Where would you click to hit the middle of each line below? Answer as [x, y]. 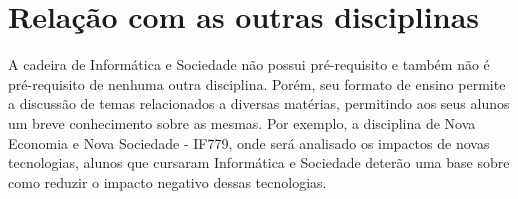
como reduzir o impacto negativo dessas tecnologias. [167, 181]
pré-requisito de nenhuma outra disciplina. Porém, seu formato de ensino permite [257, 83]
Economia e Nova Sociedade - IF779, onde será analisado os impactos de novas [249, 142]
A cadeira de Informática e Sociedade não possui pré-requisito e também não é [249, 64]
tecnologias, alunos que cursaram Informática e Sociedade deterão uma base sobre [259, 162]
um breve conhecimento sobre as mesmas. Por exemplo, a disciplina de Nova [242, 122]
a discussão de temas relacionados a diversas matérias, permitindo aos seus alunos [259, 103]
